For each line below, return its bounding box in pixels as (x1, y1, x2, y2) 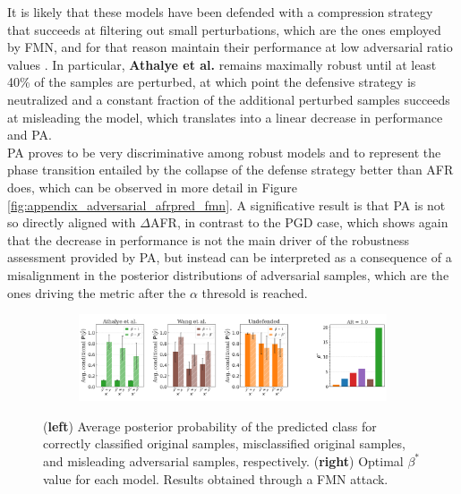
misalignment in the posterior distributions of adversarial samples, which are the (7, 265, 449, 284)
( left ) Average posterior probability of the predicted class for (43, 416, 377, 435)
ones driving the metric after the (7, 283, 186, 302)
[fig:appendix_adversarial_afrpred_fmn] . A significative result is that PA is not (7, 195, 446, 214)
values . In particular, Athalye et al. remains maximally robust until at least (7, 55, 437, 73)
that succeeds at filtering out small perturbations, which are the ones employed (7, 20, 441, 38)
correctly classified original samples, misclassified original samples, (43, 434, 406, 453)
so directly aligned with (7, 213, 136, 232)
